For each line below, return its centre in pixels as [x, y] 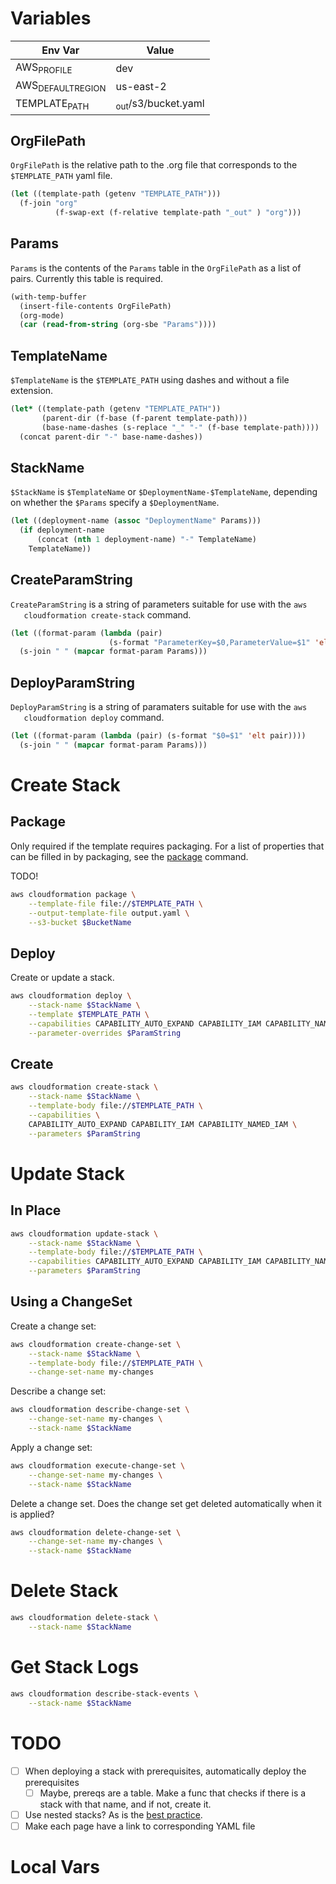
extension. [32, 391]
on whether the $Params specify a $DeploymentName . [115, 503]
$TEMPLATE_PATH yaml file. [61, 176]
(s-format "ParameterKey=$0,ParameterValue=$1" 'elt [220, 642]
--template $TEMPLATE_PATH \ [89, 1014]
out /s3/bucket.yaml [160, 104]
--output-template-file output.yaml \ [109, 913]
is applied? [32, 1514]
